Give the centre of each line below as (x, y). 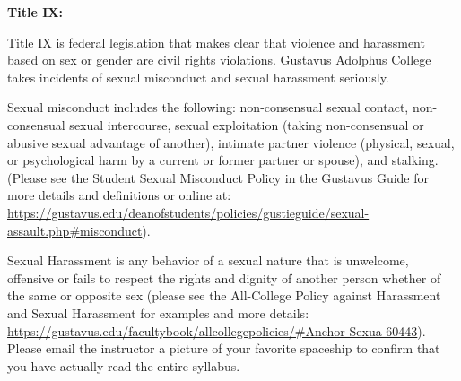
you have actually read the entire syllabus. (124, 365)
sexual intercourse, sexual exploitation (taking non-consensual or (247, 124)
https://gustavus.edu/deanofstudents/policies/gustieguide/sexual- (188, 212)
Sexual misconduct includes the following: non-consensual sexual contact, (208, 107)
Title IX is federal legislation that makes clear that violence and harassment (216, 42)
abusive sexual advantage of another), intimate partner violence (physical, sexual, (231, 142)
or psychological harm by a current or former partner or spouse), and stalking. (223, 160)
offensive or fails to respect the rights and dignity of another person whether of (224, 277)
